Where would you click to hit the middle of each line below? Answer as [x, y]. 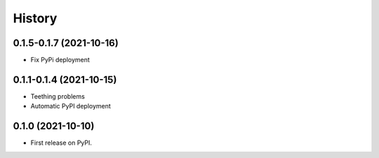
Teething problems [58, 96]
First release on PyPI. [61, 143]
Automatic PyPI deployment [71, 106]
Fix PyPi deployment [60, 60]
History [35, 18]
